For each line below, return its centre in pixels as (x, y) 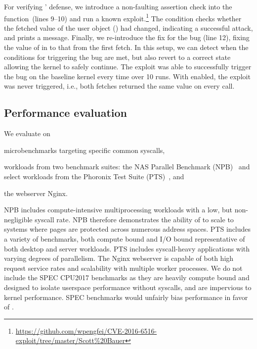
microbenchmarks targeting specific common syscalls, (85, 150)
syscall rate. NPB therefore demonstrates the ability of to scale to (134, 219)
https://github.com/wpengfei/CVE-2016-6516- (86, 330)
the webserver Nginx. (36, 193)
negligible (18, 219)
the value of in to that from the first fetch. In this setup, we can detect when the (126, 47)
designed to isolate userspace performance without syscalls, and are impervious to (128, 287)
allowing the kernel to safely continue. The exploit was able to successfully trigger (128, 67)
